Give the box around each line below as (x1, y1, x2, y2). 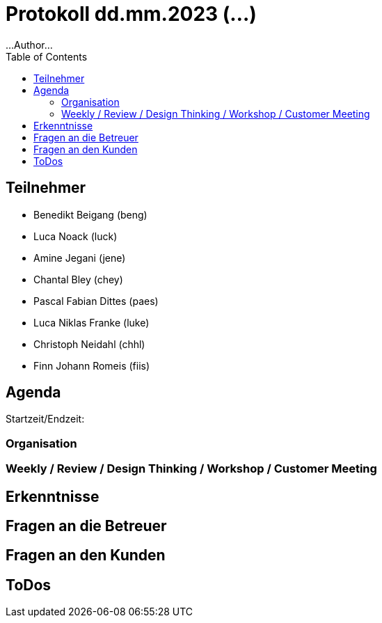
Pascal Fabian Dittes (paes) (33, 294, 159, 307)
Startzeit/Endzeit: (6, 413, 85, 425)
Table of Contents (6, 50, 88, 63)
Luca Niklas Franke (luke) (33, 316, 150, 329)
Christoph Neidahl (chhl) (33, 338, 145, 350)
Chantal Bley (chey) (33, 273, 123, 285)
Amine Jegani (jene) (33, 251, 126, 264)
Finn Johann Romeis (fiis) (33, 359, 150, 372)
